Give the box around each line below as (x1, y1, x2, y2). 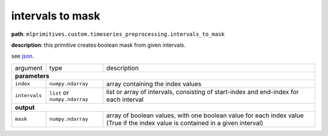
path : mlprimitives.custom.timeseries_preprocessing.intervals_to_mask (11, 30, 225, 38)
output (15, 103, 35, 112)
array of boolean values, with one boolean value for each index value (106, 111, 304, 120)
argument (15, 64, 43, 72)
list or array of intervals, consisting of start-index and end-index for (106, 87, 299, 96)
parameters (15, 72, 50, 80)
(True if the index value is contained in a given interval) (106, 118, 264, 127)
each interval (106, 95, 144, 103)
